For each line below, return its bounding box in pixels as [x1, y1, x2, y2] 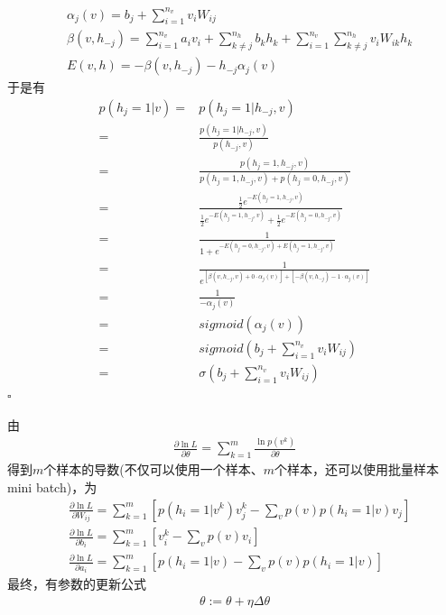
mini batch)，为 [7, 477, 98, 496]
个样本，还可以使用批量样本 [274, 460, 440, 479]
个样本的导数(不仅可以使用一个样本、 [43, 460, 264, 479]
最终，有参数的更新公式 [7, 574, 146, 593]
